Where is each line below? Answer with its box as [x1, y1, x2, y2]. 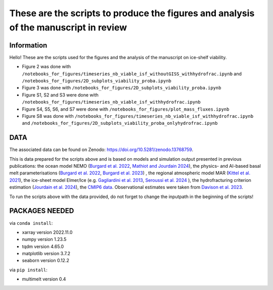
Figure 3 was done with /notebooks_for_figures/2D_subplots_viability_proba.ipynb [22, 85, 221, 91]
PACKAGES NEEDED [9, 207, 74, 215]
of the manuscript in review [9, 22, 127, 33]
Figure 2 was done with [22, 64, 71, 70]
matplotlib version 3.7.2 [22, 251, 71, 257]
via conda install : [9, 220, 53, 226]
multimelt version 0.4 [22, 276, 66, 282]
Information [9, 41, 48, 50]
